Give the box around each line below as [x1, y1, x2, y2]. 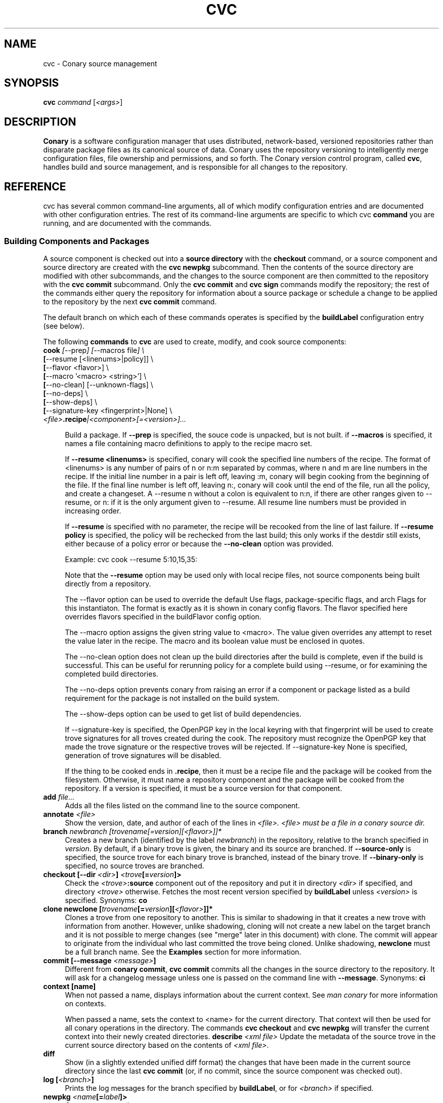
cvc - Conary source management [43, 59, 157, 68]
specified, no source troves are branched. [65, 861, 204, 870]
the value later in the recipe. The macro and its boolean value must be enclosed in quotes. [65, 636, 365, 645]
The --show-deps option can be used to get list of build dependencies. [65, 709, 301, 718]
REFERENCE [4, 180, 66, 193]
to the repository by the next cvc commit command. [43, 297, 217, 306]
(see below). [43, 321, 85, 330]
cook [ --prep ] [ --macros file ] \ [43, 345, 145, 354]
